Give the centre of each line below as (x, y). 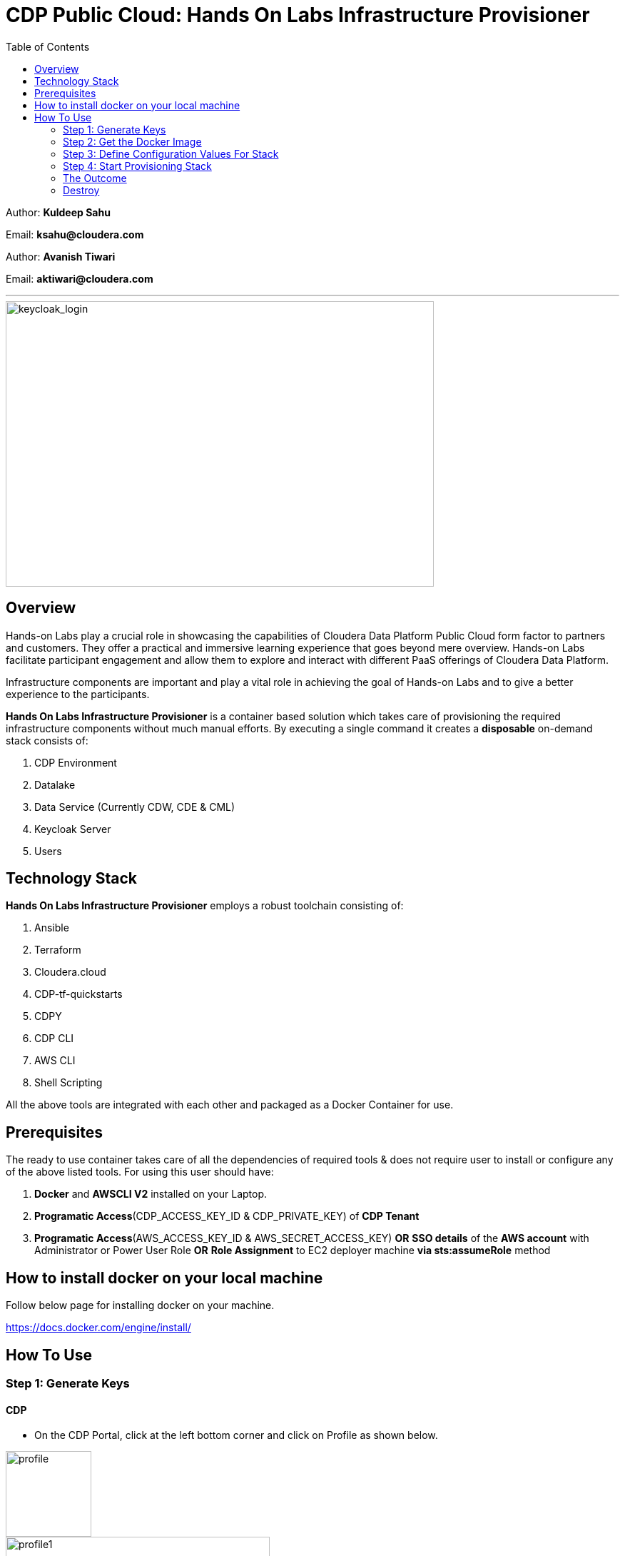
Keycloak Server (73, 829)
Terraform (58, 950)
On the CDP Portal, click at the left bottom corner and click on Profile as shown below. (236, 1435)
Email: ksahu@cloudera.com (75, 234)
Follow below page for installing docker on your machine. (140, 1305)
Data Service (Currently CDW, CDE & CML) (135, 807)
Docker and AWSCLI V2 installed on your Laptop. (151, 1194)
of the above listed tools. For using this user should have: (140, 1172)
